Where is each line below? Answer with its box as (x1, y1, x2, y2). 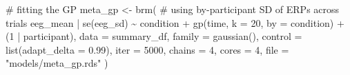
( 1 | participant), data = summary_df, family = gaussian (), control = (6, 29, 302, 43)
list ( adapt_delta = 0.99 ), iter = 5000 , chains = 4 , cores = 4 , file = (6, 42, 289, 56)
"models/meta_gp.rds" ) (6, 56, 108, 70)
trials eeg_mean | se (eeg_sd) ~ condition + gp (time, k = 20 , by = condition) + (6, 15, 344, 30)
